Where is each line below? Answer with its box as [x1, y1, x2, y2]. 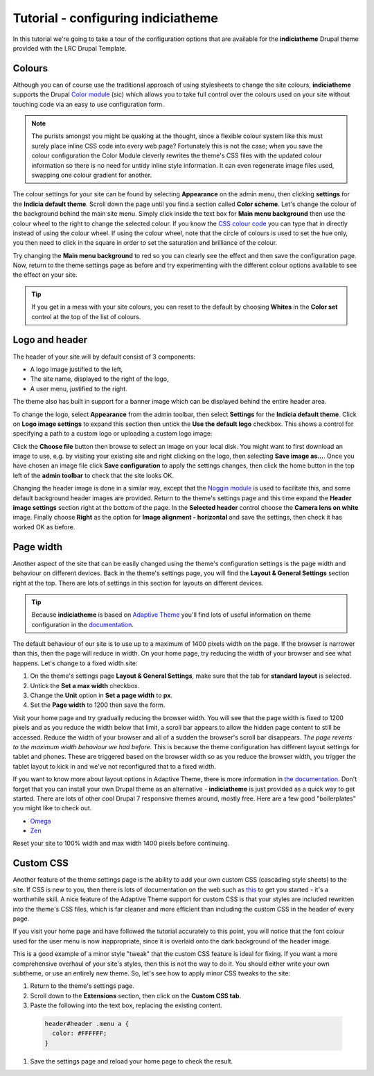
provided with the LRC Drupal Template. [12, 44, 127, 52]
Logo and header [12, 334, 88, 346]
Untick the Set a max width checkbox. [30, 681, 140, 690]
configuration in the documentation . [31, 620, 134, 629]
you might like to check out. [12, 804, 92, 812]
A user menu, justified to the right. [30, 384, 127, 393]
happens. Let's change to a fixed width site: [12, 659, 138, 667]
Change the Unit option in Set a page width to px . [30, 691, 173, 700]
